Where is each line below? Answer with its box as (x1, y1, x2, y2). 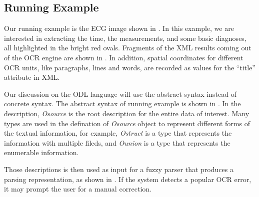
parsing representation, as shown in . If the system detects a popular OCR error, (4, 174, 251, 184)
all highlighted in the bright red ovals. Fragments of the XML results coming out (4, 42, 251, 53)
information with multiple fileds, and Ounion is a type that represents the (4, 137, 230, 148)
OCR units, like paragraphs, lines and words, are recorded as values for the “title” (4, 62, 255, 72)
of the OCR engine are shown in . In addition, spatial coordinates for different (4, 52, 243, 62)
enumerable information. (4, 147, 79, 158)
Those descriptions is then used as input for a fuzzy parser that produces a (4, 164, 233, 174)
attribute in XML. (4, 72, 60, 82)
